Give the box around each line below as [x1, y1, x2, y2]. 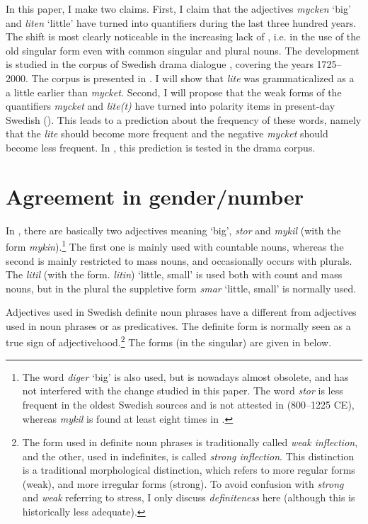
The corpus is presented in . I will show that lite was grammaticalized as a [31, 70, 355, 85]
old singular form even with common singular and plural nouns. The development [6, 42, 360, 57]
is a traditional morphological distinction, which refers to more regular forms [22, 462, 355, 477]
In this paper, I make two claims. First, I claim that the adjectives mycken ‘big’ [6, 1, 351, 16]
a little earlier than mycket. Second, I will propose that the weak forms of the [6, 84, 342, 99]
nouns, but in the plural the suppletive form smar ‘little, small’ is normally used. [6, 280, 357, 295]
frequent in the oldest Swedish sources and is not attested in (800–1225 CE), [22, 397, 355, 411]
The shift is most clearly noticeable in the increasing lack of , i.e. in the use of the [6, 29, 361, 44]
